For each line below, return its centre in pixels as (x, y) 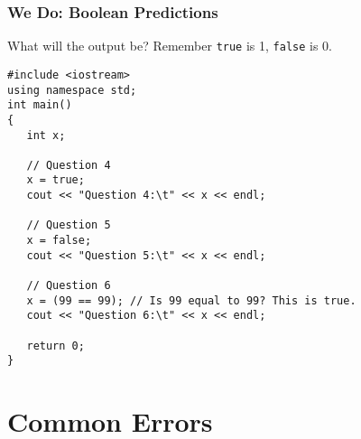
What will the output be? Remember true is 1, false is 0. (170, 46)
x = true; (56, 180)
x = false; (59, 241)
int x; (46, 135)
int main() (40, 105)
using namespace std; (72, 90)
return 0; (56, 346)
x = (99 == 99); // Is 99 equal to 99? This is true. (191, 300)
